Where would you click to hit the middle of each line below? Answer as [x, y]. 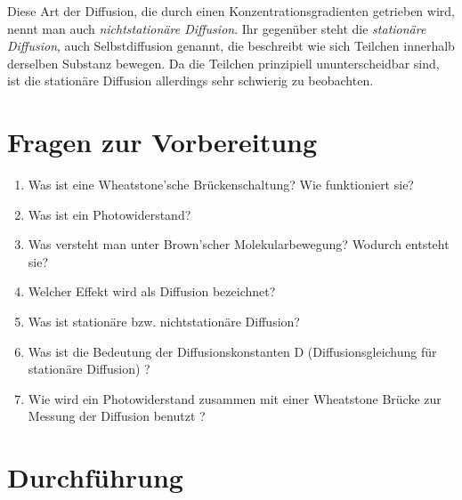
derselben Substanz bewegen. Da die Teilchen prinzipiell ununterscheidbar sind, [223, 63]
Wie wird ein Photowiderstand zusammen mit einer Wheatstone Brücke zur [235, 398]
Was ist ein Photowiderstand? [109, 214]
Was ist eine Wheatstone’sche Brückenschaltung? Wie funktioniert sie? [221, 185]
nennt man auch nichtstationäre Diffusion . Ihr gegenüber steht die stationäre [217, 28]
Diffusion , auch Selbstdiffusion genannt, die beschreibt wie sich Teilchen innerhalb [231, 46]
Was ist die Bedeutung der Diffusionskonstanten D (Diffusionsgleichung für [232, 351]
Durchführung [95, 477]
